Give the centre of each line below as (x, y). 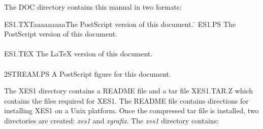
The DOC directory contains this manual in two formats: (93, 7)
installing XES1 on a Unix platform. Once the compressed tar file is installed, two (131, 110)
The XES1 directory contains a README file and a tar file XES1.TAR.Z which (129, 91)
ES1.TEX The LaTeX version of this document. (78, 54)
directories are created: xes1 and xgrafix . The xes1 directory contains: (112, 120)
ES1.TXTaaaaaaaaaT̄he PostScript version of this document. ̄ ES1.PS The (120, 24)
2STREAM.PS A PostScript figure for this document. (88, 73)
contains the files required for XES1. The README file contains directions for (126, 100)
